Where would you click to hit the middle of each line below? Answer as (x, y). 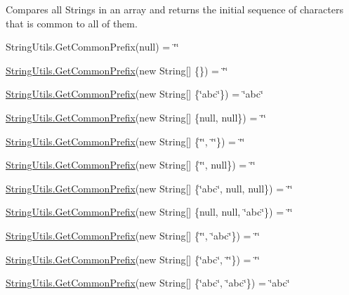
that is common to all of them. (72, 23)
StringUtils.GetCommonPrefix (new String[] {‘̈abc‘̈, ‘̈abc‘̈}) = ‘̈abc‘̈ (148, 283)
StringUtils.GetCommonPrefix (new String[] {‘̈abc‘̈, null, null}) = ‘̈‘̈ (149, 188)
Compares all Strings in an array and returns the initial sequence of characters (174, 9)
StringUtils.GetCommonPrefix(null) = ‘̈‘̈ (92, 47)
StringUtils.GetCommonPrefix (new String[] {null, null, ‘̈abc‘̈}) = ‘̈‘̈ (149, 212)
